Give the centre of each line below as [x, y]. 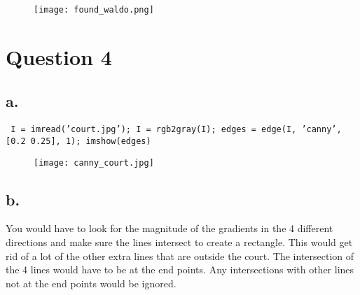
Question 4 [59, 56]
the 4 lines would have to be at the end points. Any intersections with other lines [180, 269]
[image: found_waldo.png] [94, 10]
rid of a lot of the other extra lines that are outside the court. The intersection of [180, 256]
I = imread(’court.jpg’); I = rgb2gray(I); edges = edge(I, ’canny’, [176, 130]
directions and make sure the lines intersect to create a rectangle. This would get [179, 242]
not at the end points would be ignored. [91, 283]
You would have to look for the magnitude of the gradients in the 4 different [169, 228]
